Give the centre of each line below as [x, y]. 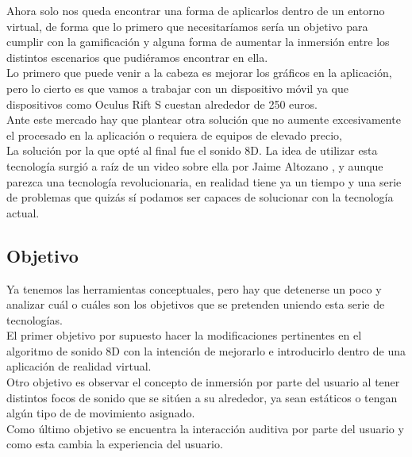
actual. [23, 212]
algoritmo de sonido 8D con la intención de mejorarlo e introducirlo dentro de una [206, 350]
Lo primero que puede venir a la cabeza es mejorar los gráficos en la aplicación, [199, 73]
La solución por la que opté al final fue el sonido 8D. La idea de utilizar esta [192, 150]
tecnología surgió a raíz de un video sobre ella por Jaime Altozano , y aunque [195, 165]
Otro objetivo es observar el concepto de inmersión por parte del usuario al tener [203, 382]
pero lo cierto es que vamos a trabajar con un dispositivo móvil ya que [177, 88]
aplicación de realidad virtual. [79, 366]
